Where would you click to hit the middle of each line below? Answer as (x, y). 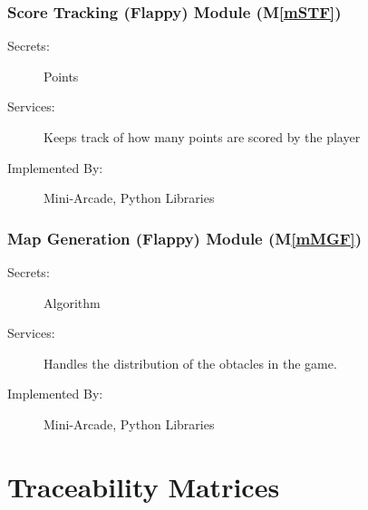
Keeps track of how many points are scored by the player (202, 137)
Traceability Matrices (144, 486)
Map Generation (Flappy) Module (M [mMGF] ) (185, 238)
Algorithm (72, 302)
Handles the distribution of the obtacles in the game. (190, 363)
